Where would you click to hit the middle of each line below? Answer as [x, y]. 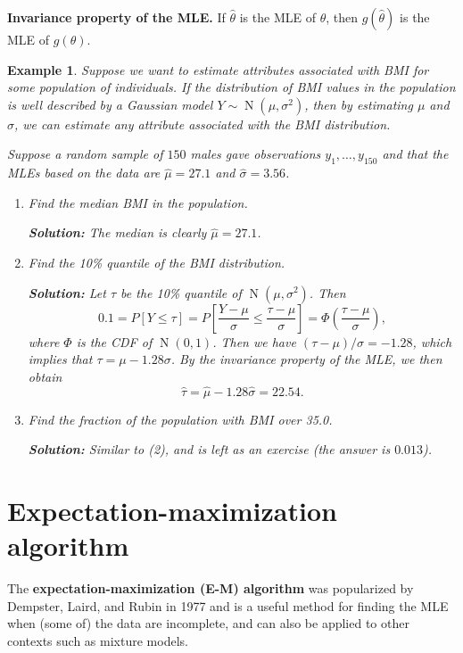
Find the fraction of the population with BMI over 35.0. [180, 419]
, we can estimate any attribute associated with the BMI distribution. [203, 124]
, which [432, 341]
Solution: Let [67, 292]
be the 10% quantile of [181, 292]
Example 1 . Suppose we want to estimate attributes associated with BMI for [218, 69]
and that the [415, 154]
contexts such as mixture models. [98, 640]
